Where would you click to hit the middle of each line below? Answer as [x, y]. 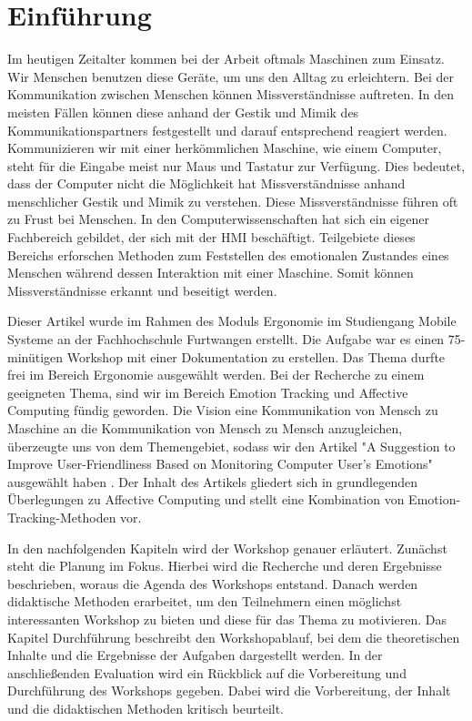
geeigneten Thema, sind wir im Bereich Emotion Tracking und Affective [208, 392]
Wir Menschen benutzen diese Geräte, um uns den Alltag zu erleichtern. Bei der [231, 76]
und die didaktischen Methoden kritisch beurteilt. [146, 708]
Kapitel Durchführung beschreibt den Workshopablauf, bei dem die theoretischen [234, 637]
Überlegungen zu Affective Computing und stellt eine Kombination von [206, 499]
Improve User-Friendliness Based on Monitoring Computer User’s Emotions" [220, 464]
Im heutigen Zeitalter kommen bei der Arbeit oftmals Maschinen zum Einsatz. [226, 59]
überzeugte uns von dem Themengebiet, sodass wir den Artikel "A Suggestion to [231, 446]
